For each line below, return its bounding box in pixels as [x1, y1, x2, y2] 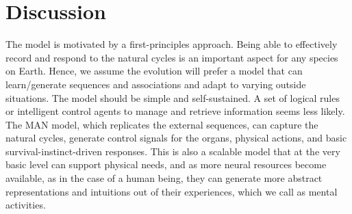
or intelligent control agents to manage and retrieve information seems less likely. [5, 104, 345, 118]
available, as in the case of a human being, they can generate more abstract [5, 171, 323, 185]
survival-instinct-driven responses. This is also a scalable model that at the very [5, 144, 340, 158]
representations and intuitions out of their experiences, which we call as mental [5, 184, 338, 198]
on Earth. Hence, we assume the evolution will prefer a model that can [5, 64, 303, 78]
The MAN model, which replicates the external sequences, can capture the [5, 117, 318, 131]
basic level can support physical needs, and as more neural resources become [5, 157, 327, 172]
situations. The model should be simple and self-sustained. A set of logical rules [5, 90, 340, 105]
